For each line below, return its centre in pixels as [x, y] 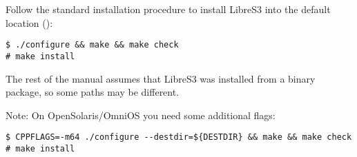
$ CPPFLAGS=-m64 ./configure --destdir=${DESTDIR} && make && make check [179, 137]
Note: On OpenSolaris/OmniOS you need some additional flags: [141, 115]
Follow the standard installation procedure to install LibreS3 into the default [168, 9]
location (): [29, 22]
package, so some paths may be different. [93, 92]
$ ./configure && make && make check [92, 45]
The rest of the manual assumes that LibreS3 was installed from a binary [161, 78]
